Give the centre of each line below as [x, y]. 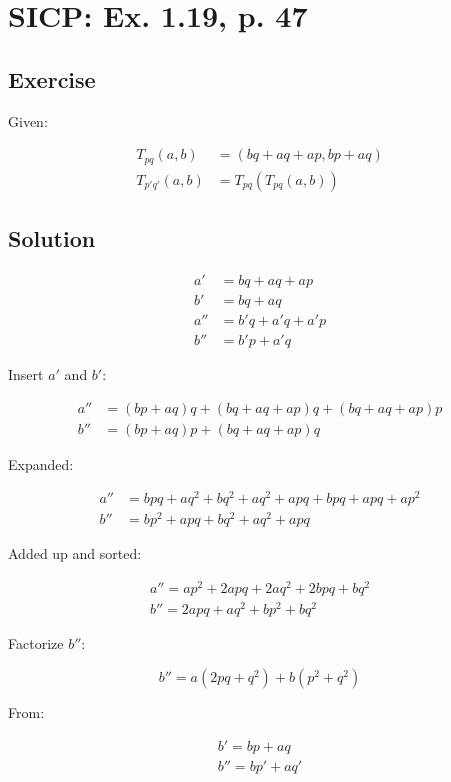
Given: [28, 120]
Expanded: [41, 463]
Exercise [52, 78]
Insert [26, 374]
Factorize [36, 643]
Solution [52, 238]
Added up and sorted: [75, 553]
